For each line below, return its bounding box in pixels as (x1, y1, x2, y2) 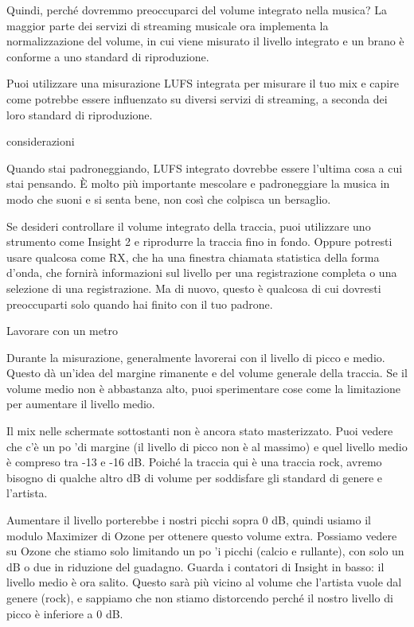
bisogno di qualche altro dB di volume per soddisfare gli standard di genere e (6, 469, 383, 485)
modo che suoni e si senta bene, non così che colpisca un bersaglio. (6, 190, 331, 207)
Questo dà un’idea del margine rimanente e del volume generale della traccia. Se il (6, 364, 408, 381)
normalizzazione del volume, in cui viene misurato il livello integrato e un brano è (6, 33, 404, 49)
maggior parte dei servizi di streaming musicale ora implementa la (6, 17, 329, 33)
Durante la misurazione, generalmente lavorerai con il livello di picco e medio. (6, 349, 385, 365)
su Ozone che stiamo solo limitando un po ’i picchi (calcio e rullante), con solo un (6, 543, 404, 559)
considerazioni (6, 133, 75, 150)
